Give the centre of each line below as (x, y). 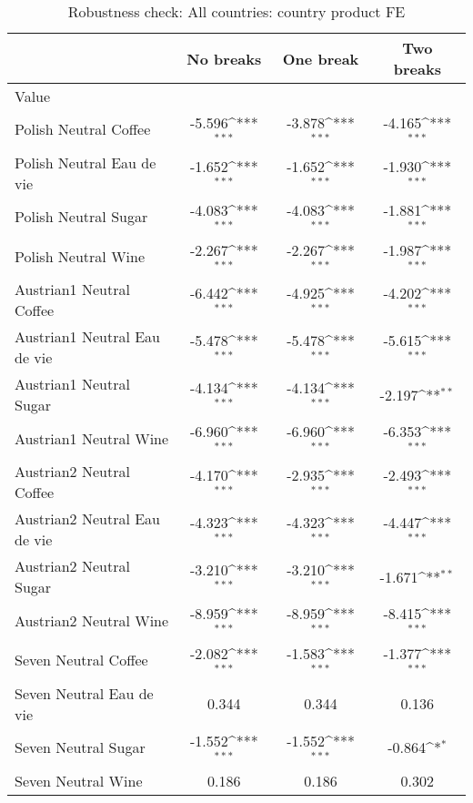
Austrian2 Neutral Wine (92, 620)
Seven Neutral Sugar (80, 747)
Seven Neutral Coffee (81, 660)
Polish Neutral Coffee (83, 129)
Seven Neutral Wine (79, 780)
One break (321, 58)
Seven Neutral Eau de (84, 693)
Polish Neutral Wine (80, 256)
